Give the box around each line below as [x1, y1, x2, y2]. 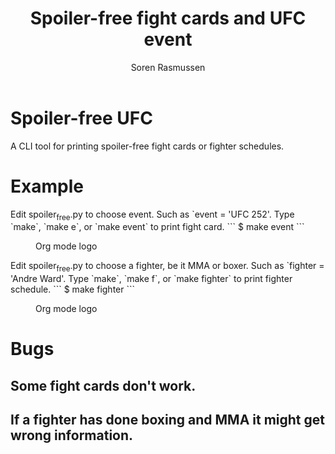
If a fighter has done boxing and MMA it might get [10, 412, 325, 429]
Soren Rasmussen [130, 61, 206, 73]
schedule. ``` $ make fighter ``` [10, 283, 136, 296]
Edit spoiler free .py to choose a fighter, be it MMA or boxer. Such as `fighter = [10, 260, 325, 274]
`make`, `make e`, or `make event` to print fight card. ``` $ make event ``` [10, 221, 305, 233]
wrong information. [10, 427, 134, 444]
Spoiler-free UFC [10, 107, 153, 129]
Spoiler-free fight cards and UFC [29, 7, 307, 30]
